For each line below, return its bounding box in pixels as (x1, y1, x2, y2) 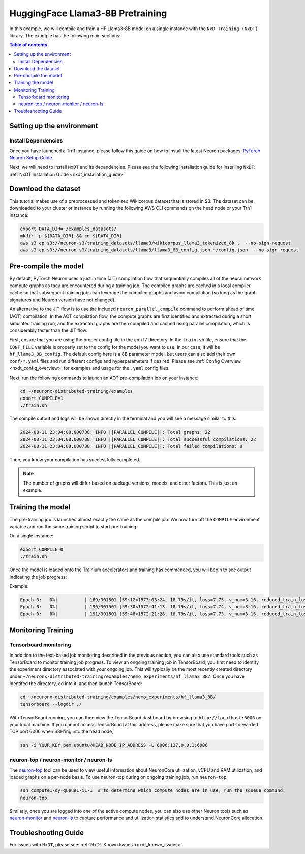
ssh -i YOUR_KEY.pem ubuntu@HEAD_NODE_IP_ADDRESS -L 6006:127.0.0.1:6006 (20, 742, 208, 748)
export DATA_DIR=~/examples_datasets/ (20, 225, 117, 232)
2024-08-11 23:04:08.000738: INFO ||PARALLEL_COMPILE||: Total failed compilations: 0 (20, 443, 243, 449)
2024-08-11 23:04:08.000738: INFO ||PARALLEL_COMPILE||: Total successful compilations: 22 (20, 436, 256, 442)
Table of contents (9, 42, 48, 48)
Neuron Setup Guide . (9, 155, 54, 161)
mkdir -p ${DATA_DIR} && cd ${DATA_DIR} (20, 233, 122, 239)
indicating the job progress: (9, 574, 67, 580)
